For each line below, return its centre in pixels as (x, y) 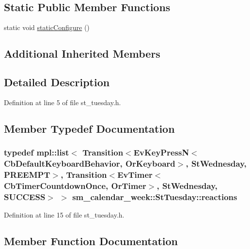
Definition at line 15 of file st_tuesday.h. (64, 215)
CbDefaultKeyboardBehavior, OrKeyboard (90, 163)
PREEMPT (27, 174)
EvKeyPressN (161, 152)
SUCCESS (25, 196)
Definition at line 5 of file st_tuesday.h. (62, 102)
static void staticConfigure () (47, 27)
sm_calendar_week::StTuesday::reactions (155, 196)
